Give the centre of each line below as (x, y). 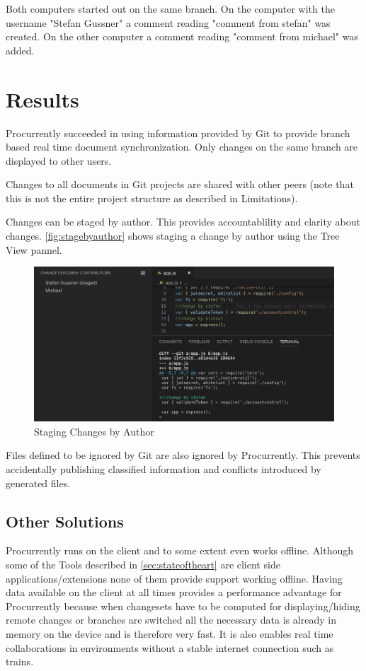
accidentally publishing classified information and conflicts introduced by (164, 469)
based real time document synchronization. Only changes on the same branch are (182, 147)
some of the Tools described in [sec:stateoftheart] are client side (143, 565)
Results (42, 99)
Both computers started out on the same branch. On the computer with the (170, 8)
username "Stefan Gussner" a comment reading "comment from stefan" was (168, 22)
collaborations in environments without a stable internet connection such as (170, 647)
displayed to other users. (59, 160)
